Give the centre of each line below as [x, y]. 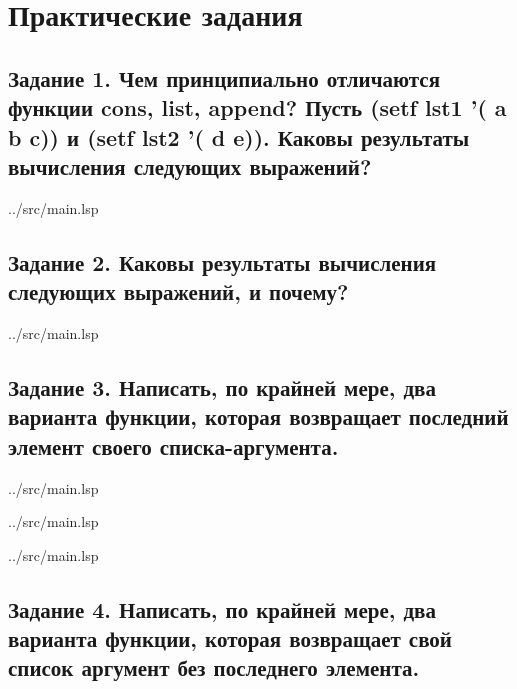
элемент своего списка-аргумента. [173, 445]
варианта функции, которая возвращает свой [230, 638]
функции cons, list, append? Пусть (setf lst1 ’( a [257, 107]
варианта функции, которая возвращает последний [258, 416]
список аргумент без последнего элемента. [214, 667]
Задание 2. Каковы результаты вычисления [222, 261]
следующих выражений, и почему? [178, 291]
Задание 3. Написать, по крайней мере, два [222, 386]
